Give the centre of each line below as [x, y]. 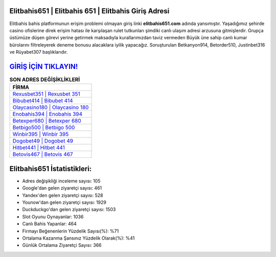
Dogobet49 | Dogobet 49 [43, 141]
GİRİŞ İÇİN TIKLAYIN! [44, 66]
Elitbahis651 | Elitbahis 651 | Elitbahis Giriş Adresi [89, 11]
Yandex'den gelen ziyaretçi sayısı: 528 [63, 195]
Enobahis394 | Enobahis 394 [48, 114]
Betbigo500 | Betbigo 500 [44, 128]
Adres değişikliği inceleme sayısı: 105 [61, 181]
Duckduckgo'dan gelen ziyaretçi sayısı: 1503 [69, 209]
